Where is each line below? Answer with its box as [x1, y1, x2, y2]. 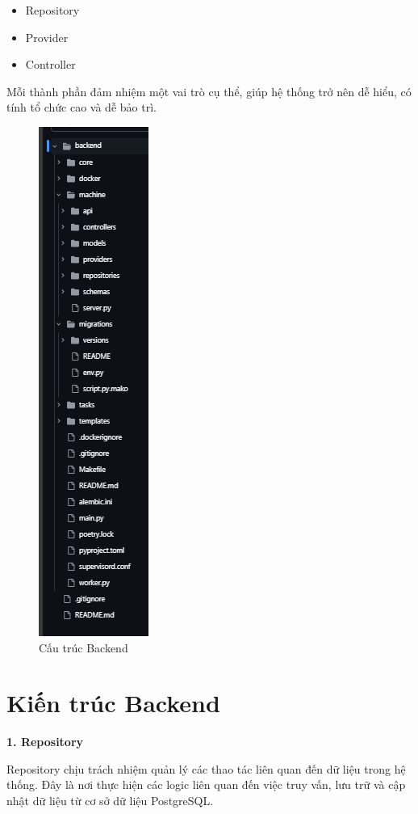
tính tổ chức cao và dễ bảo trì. [6, 99, 157, 116]
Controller [25, 56, 76, 73]
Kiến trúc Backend [6, 686, 220, 719]
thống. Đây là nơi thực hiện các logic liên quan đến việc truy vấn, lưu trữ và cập [6, 776, 406, 793]
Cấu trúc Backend [39, 639, 128, 656]
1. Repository [6, 733, 84, 750]
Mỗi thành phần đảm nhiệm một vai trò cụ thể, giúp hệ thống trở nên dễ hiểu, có [6, 82, 412, 99]
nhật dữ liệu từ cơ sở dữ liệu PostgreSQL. [6, 792, 214, 809]
